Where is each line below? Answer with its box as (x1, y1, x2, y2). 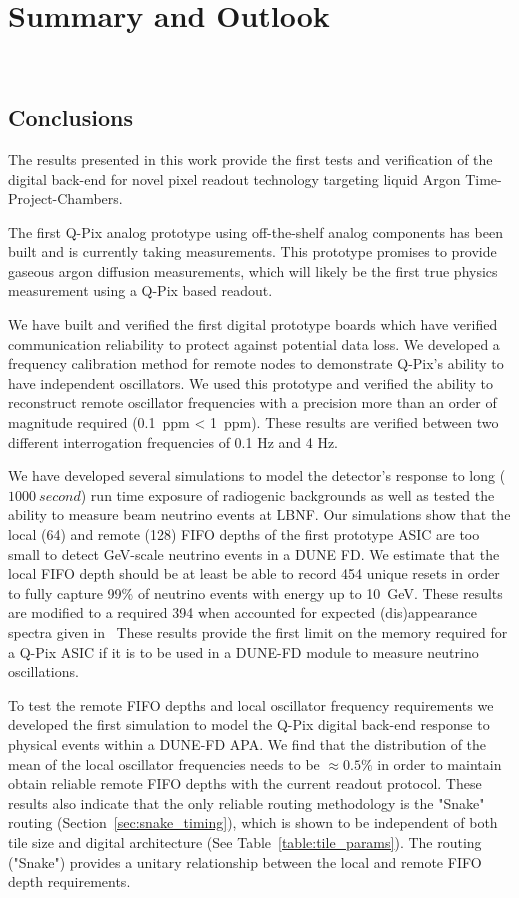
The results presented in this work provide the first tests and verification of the (8, 148, 493, 169)
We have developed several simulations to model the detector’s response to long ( (8, 465, 506, 486)
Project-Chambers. (8, 188, 123, 209)
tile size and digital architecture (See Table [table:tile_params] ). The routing (8, 831, 482, 852)
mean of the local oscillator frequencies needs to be (8, 753, 320, 774)
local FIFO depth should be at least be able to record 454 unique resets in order (8, 563, 500, 584)
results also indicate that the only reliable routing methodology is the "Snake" (8, 792, 485, 813)
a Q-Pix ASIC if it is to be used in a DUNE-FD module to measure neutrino (8, 641, 479, 662)
